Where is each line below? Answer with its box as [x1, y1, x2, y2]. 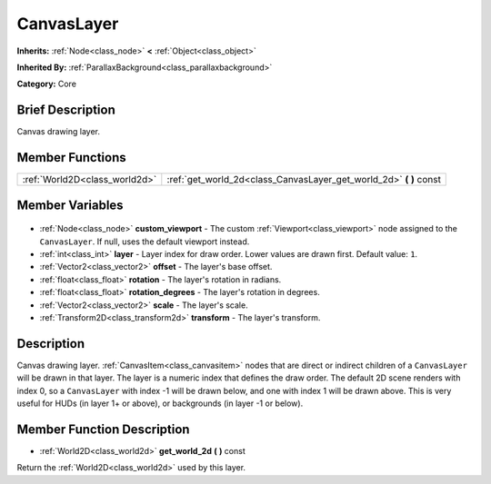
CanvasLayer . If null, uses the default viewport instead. [39, 236, 250, 247]
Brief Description [16, 103, 115, 118]
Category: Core [16, 78, 77, 90]
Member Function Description [16, 421, 190, 437]
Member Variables [16, 197, 124, 212]
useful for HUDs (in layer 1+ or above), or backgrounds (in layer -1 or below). [16, 398, 304, 409]
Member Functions [16, 150, 126, 165]
